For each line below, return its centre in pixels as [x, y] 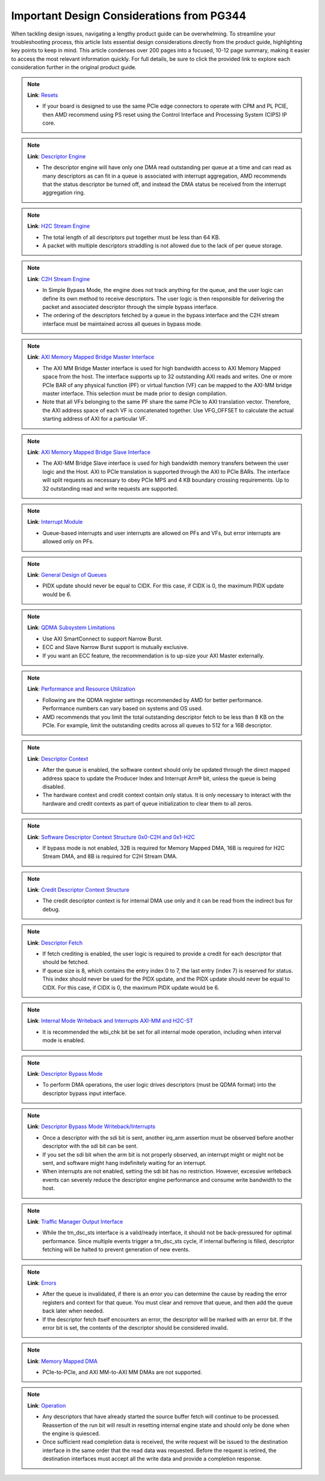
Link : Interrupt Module [55, 522]
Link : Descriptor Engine [57, 156]
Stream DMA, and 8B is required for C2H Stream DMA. [110, 856]
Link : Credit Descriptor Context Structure [78, 890]
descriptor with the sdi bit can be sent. [90, 1146]
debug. [51, 909]
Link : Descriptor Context [58, 759]
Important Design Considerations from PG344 [129, 16]
